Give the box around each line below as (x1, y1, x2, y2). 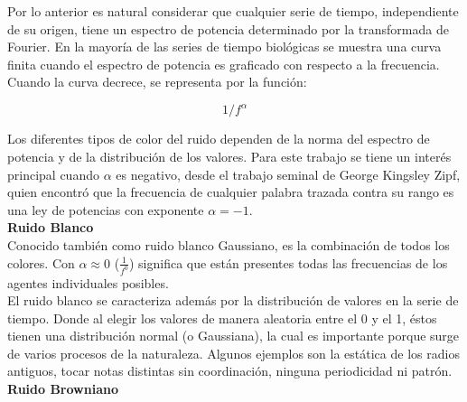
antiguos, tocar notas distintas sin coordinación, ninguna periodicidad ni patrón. (7, 361, 453, 380)
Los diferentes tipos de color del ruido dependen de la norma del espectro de (7, 129, 430, 148)
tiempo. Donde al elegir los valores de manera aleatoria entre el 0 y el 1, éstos (7, 308, 437, 327)
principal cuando (7, 164, 99, 183)
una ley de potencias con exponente (7, 200, 204, 219)
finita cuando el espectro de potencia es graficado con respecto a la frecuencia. (7, 54, 440, 73)
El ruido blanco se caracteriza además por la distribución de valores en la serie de (7, 291, 459, 310)
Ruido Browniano (7, 379, 118, 398)
